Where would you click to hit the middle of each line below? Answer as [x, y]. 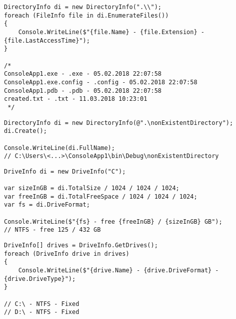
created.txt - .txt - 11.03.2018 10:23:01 [76, 99]
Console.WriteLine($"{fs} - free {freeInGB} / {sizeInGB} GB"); [113, 221]
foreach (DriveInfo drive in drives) [67, 254]
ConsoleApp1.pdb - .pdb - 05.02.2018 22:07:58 [83, 91]
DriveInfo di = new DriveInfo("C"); [65, 171]
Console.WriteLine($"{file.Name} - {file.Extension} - [111, 32]
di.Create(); [25, 131]
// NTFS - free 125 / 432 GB [52, 230]
